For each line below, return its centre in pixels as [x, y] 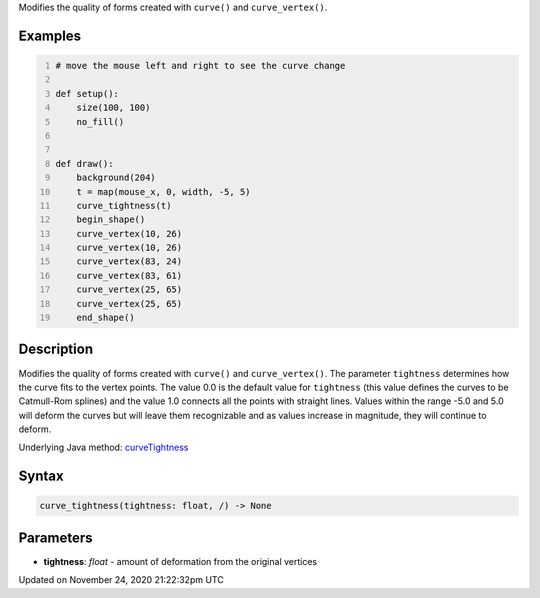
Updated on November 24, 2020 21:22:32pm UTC [121, 580]
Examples [50, 35]
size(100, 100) [113, 108]
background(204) [116, 178]
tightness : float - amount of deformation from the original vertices [180, 561]
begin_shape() [111, 219]
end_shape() [105, 318]
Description [56, 349]
